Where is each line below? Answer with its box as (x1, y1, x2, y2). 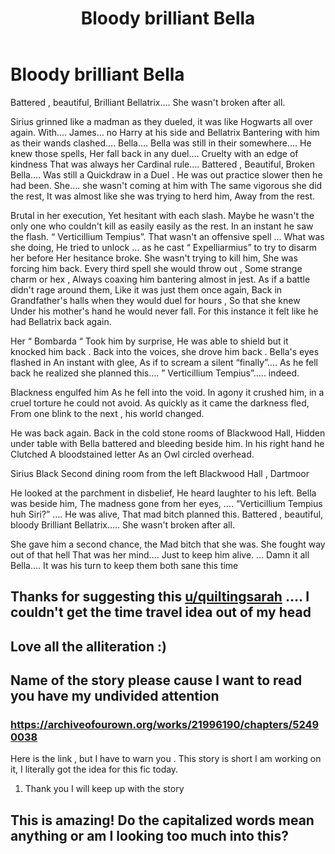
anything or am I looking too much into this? (10, 827, 289, 844)
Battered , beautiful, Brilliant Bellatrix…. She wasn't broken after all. (10, 96, 286, 108)
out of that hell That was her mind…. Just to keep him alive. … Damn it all (10, 548, 310, 561)
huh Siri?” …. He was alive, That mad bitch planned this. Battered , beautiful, (10, 508, 324, 520)
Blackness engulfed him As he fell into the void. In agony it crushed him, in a (10, 386, 325, 398)
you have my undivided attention (10, 688, 220, 705)
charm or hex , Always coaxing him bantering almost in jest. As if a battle (10, 273, 311, 285)
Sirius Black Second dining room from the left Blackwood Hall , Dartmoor (10, 467, 310, 479)
